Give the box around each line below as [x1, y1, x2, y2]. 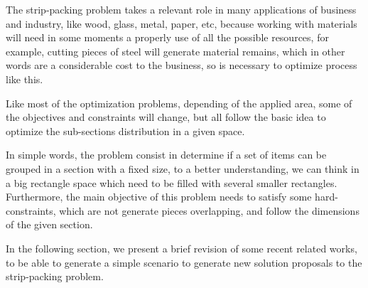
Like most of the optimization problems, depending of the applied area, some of [6, 95, 352, 110]
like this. [6, 71, 43, 86]
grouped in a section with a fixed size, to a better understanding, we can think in [6, 161, 359, 176]
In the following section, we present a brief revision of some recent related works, [6, 240, 357, 255]
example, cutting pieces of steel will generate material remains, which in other [6, 43, 345, 58]
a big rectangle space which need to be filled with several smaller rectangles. [6, 175, 337, 190]
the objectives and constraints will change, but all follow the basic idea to [6, 110, 326, 124]
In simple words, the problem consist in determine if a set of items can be [6, 147, 327, 162]
